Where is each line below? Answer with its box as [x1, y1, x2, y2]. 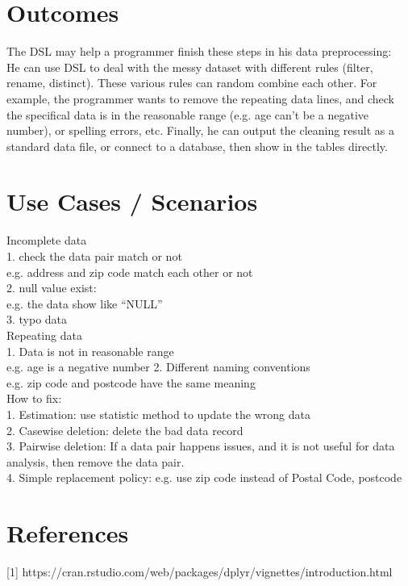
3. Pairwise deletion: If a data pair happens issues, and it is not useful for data [6, 437, 395, 454]
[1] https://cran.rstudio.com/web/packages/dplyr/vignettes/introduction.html [6, 563, 393, 580]
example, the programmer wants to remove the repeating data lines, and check [6, 90, 394, 107]
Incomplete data [6, 232, 87, 249]
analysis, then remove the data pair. [6, 453, 185, 470]
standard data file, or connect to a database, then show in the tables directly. [6, 137, 388, 154]
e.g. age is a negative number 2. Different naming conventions [6, 358, 310, 375]
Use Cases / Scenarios [6, 185, 258, 218]
